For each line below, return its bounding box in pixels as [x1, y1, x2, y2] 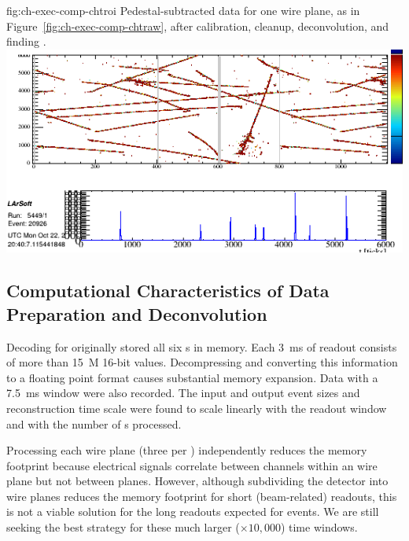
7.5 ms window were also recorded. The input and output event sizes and [6, 385, 360, 401]
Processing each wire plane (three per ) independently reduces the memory [6, 442, 367, 458]
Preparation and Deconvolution [6, 301, 267, 326]
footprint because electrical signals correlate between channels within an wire [6, 457, 378, 473]
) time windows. [280, 519, 358, 535]
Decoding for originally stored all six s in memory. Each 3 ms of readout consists [6, 338, 397, 355]
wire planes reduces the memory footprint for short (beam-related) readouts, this [6, 488, 397, 504]
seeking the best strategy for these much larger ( [6, 519, 240, 535]
